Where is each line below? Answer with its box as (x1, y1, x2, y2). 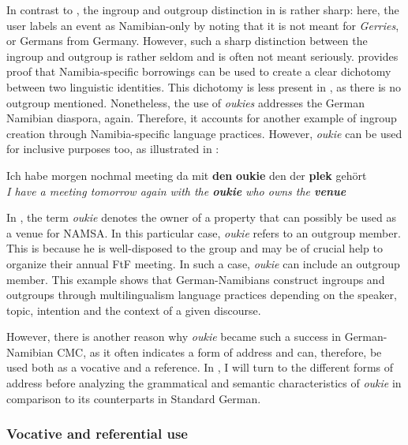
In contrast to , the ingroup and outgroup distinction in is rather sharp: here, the (6, 2, 399, 17)
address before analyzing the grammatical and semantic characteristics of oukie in (6, 375, 402, 391)
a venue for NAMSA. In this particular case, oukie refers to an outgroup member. (6, 224, 401, 241)
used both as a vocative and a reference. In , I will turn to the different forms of (6, 359, 394, 376)
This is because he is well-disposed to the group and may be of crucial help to (6, 240, 383, 256)
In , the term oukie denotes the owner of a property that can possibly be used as (6, 209, 396, 226)
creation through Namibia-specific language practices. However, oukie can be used (6, 125, 402, 141)
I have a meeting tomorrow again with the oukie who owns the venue (6, 182, 346, 199)
